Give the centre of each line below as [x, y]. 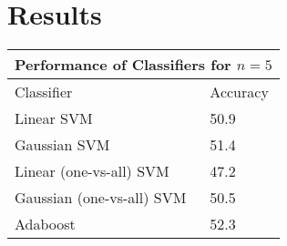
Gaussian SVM [62, 145]
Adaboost [45, 224]
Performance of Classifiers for [123, 65]
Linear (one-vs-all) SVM [92, 171]
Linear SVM [54, 118]
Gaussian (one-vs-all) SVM [101, 198]
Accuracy [239, 92]
